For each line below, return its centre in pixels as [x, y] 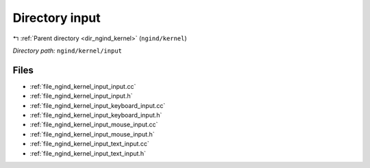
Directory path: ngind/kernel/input [67, 51]
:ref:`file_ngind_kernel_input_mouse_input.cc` [94, 125]
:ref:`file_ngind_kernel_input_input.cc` [83, 86]
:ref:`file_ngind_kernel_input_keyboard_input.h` [96, 115]
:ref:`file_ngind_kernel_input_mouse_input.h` [92, 134]
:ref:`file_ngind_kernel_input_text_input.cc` [90, 144]
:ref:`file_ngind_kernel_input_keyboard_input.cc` [98, 105]
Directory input [57, 18]
